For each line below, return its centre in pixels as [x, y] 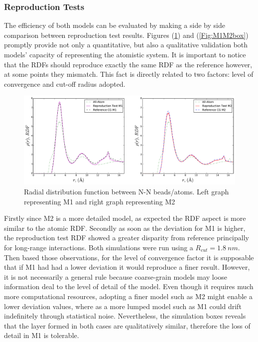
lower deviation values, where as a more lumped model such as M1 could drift [123, 306]
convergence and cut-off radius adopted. [65, 84]
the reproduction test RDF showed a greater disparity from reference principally [127, 238]
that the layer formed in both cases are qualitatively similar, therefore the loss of [127, 325]
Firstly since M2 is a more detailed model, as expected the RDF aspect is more [125, 218]
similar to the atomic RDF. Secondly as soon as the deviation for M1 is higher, [125, 228]
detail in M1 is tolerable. [42, 335]
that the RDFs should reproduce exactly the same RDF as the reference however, [128, 64]
